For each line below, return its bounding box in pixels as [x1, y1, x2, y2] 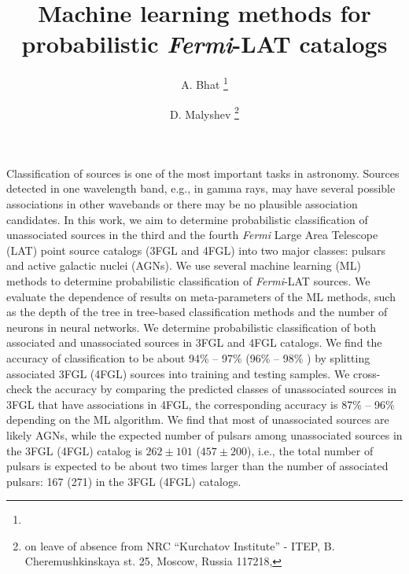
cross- [353, 365, 381, 381]
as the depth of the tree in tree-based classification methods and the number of [6, 304, 388, 320]
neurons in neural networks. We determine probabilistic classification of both [6, 318, 377, 335]
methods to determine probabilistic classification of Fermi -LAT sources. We [6, 272, 370, 289]
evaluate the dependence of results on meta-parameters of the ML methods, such [6, 288, 396, 304]
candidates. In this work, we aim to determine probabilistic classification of [6, 211, 368, 227]
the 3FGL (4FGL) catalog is [6, 442, 142, 458]
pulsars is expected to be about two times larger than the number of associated [6, 458, 389, 474]
